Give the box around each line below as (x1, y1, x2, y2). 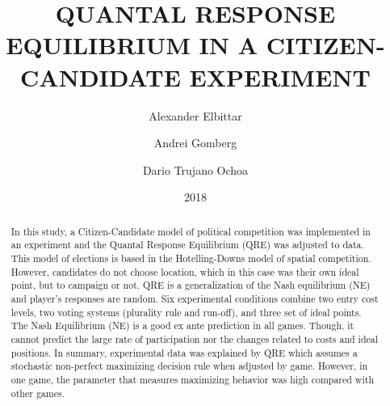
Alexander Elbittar (149, 107, 242, 124)
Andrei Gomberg (153, 134, 237, 151)
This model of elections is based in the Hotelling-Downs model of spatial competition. (10, 251, 371, 264)
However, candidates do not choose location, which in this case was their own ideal (10, 264, 359, 278)
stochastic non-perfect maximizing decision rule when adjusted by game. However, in (10, 359, 368, 373)
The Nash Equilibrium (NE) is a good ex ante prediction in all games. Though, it (10, 319, 354, 332)
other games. (10, 386, 65, 400)
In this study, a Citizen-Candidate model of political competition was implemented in (10, 224, 371, 238)
